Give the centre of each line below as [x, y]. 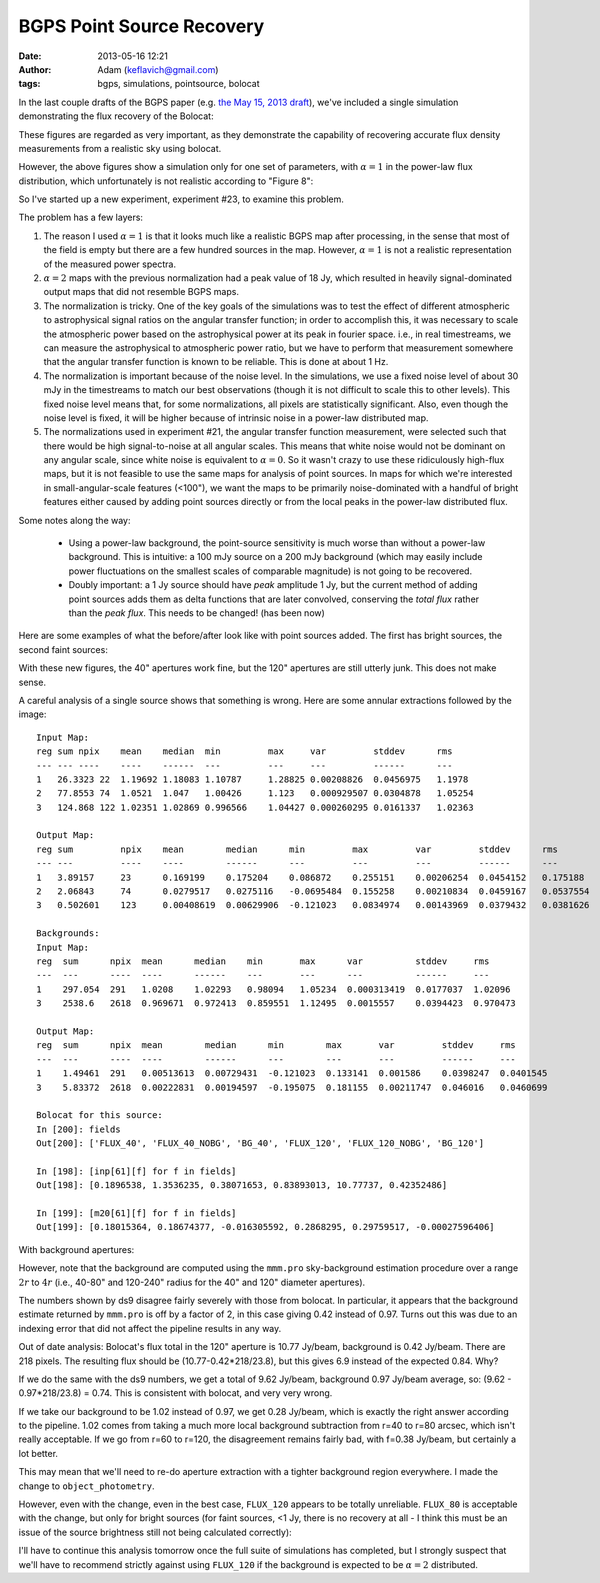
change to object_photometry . [86, 1486]
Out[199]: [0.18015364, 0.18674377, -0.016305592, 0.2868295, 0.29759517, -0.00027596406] [265, 1227]
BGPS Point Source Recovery [141, 26]
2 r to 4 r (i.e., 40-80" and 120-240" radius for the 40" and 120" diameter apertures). [192, 1282]
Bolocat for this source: [100, 1115]
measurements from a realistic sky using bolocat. [120, 148]
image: [32, 714]
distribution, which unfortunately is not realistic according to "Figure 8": [166, 181]
